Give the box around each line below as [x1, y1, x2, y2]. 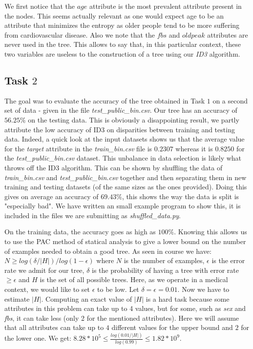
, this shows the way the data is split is [122, 191, 239, 201]
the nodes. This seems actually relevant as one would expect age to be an [4, 10, 224, 21]
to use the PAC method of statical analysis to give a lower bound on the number [4, 236, 246, 246]
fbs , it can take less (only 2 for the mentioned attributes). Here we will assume [4, 312, 239, 323]
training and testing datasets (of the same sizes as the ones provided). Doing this [4, 182, 247, 192]
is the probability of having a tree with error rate [92, 265, 239, 275]
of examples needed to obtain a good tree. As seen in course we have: [4, 246, 211, 256]
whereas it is [175, 143, 213, 153]
